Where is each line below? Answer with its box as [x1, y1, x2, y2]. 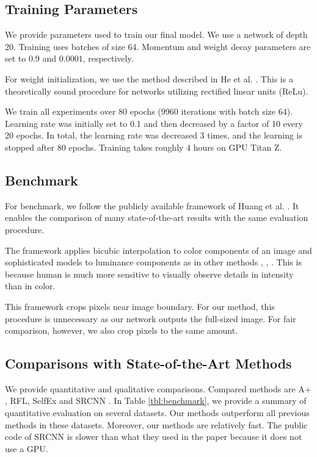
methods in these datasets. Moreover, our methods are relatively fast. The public [5, 418, 308, 431]
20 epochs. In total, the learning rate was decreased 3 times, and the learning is [5, 129, 303, 142]
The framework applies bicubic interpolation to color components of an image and [5, 243, 312, 256]
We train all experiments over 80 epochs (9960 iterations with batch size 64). [5, 105, 293, 118]
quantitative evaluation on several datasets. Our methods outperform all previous [5, 406, 310, 419]
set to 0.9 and [5, 52, 57, 65]
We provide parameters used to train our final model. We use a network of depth [5, 28, 308, 41]
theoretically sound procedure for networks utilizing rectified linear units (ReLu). [5, 84, 308, 97]
